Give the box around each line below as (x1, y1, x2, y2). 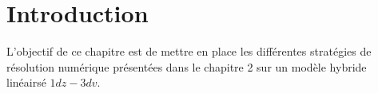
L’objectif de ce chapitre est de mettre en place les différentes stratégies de (6, 43, 372, 60)
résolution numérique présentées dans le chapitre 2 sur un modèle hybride (6, 58, 367, 75)
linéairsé (6, 74, 46, 91)
